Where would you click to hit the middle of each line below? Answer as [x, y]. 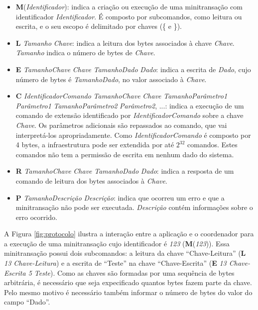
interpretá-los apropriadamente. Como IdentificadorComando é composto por [133, 135]
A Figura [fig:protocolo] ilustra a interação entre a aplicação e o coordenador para [129, 234]
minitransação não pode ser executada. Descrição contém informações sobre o [134, 207]
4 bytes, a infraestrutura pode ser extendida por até [95, 145]
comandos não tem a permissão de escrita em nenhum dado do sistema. [125, 154]
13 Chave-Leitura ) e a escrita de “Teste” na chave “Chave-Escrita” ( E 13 [115, 263]
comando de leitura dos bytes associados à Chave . [91, 180]
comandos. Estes [212, 145]
